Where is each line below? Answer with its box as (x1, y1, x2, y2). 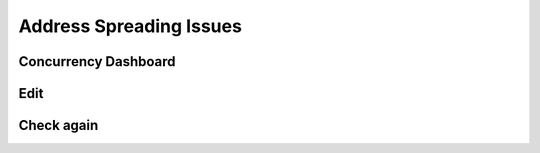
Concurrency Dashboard (18, 53, 176, 70)
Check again (18, 117, 99, 134)
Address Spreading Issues (18, 15, 242, 37)
